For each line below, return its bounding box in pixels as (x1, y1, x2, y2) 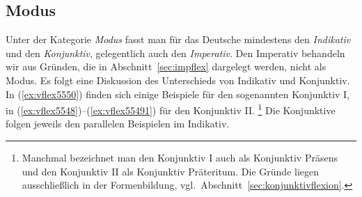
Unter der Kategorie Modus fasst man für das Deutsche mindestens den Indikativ (6, 32, 351, 47)
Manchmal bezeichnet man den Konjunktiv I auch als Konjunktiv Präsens (22, 150, 338, 165)
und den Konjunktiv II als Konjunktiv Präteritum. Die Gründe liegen (22, 164, 320, 178)
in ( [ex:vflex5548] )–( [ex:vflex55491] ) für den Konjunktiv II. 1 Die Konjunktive (6, 101, 336, 117)
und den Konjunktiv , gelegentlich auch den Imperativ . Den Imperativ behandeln (6, 45, 345, 60)
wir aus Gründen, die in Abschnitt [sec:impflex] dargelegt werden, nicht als (6, 59, 326, 74)
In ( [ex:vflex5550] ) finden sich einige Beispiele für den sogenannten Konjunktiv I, (6, 86, 350, 101)
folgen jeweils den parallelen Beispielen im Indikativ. (6, 116, 230, 131)
